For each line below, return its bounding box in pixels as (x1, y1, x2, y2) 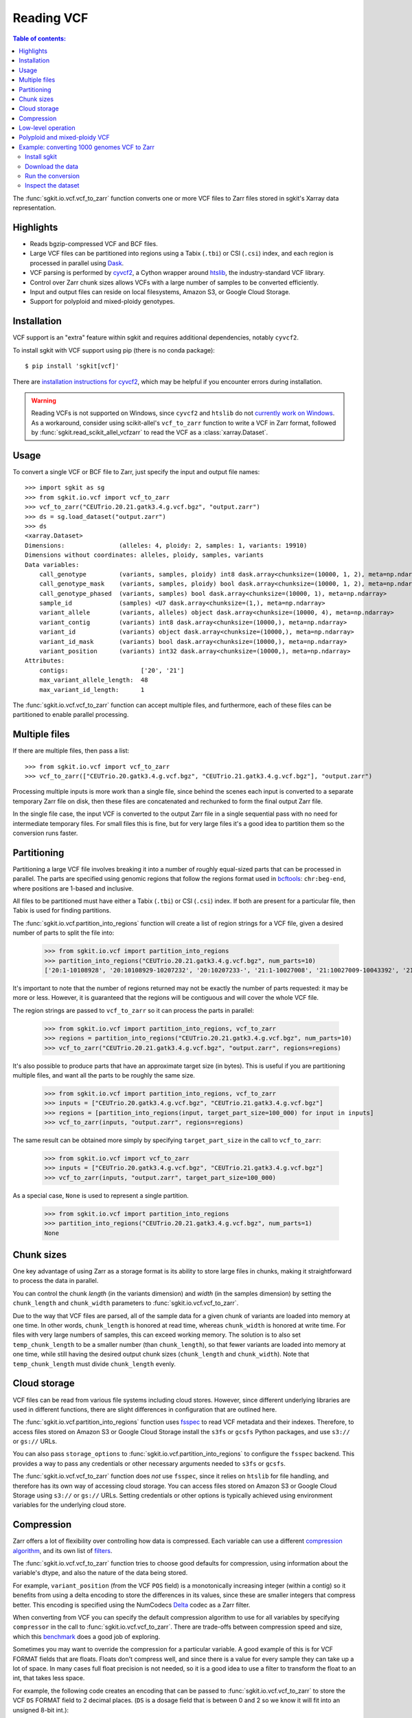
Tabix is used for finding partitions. (12, 906, 111, 915)
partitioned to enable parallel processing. (12, 711, 129, 719)
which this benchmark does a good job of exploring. (12, 1632, 161, 1640)
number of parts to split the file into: (12, 928, 115, 937)
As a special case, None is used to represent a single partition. (12, 1191, 189, 1199)
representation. (12, 203, 56, 212)
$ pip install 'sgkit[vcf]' (25, 362, 119, 370)
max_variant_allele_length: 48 (38, 676, 148, 684)
